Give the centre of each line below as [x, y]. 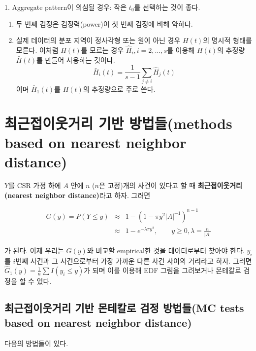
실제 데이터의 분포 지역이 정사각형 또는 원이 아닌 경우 [98, 40]
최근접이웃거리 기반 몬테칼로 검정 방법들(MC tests [124, 308]
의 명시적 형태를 [227, 40]
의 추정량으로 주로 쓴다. [119, 89]
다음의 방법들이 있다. [36, 343]
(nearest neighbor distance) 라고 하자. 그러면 [78, 195]
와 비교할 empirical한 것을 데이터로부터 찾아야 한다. [166, 250]
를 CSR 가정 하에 [35, 185]
